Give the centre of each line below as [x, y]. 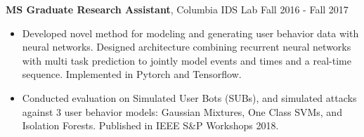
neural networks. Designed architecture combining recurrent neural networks [187, 47]
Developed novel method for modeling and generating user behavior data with [190, 33]
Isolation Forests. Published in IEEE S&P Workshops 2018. [150, 125]
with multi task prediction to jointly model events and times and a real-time [187, 60]
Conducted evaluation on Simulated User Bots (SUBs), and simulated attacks [189, 97]
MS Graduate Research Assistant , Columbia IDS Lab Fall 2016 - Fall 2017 [177, 9]
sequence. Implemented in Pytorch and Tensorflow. [132, 74]
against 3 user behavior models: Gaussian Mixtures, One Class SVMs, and [182, 111]
